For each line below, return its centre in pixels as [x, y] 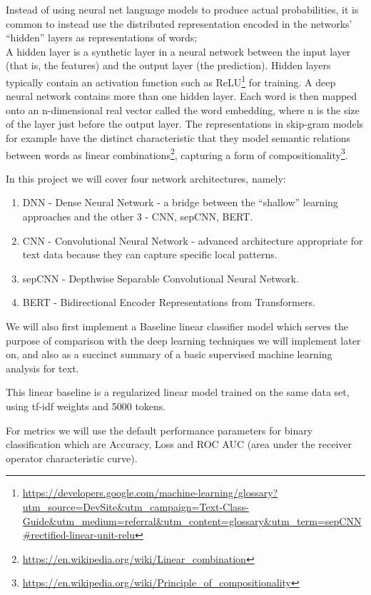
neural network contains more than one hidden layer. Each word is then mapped [182, 96]
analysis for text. [42, 368]
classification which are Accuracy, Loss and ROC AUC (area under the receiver [179, 444]
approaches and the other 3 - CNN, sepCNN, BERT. [138, 217]
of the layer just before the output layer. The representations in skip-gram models [185, 124]
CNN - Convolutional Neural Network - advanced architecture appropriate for [193, 240]
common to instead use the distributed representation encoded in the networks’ [179, 23]
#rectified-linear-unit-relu [79, 535]
